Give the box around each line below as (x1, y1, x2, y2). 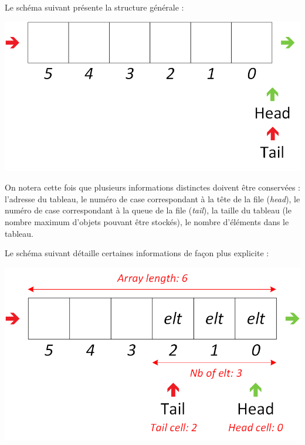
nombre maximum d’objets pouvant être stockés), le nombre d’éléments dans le (5, 215, 289, 227)
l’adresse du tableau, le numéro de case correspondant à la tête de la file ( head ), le (5, 192, 300, 205)
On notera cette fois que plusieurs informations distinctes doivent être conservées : (5, 181, 300, 193)
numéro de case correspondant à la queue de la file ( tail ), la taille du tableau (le (5, 204, 292, 216)
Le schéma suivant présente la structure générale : (5, 1, 184, 13)
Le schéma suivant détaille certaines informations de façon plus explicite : (5, 247, 269, 259)
